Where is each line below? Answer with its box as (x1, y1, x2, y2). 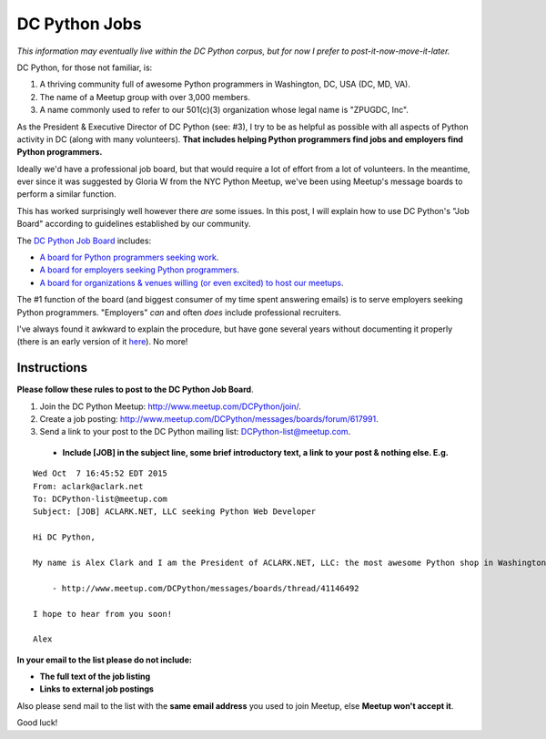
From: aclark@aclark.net (33, 481, 144, 491)
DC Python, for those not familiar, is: (16, 62, 153, 73)
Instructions (16, 360, 88, 375)
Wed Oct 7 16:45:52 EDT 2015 (33, 468, 168, 478)
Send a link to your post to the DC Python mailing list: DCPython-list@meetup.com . (39, 426, 351, 437)
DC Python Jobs (16, 14, 142, 34)
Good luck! (16, 717, 58, 728)
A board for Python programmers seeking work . (39, 251, 219, 263)
